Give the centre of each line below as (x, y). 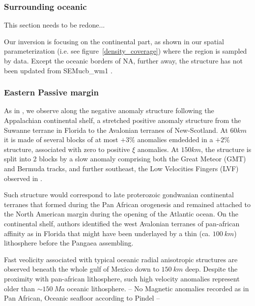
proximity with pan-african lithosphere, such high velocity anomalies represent (122, 278)
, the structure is (226, 149)
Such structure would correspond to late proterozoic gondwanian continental (119, 195)
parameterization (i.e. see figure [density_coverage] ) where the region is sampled (126, 51)
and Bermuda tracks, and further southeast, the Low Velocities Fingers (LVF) (121, 168)
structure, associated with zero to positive (67, 149)
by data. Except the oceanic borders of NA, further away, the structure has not (124, 61)
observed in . (23, 178)
